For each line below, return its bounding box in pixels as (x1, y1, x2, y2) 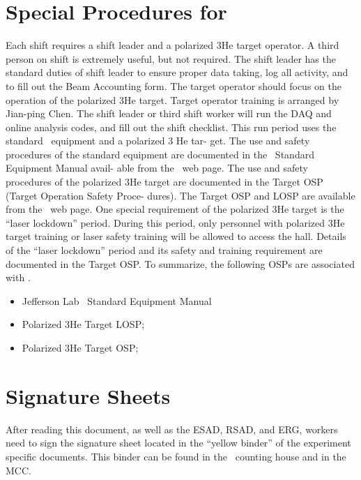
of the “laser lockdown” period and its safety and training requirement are (6, 243, 323, 257)
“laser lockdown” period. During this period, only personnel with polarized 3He (6, 215, 345, 230)
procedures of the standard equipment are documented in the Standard (6, 147, 314, 161)
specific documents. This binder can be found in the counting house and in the (6, 449, 346, 463)
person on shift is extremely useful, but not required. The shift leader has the (6, 51, 336, 66)
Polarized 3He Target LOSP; (22, 317, 145, 331)
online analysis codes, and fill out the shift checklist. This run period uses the (6, 119, 337, 134)
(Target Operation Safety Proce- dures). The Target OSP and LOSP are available (6, 188, 355, 202)
